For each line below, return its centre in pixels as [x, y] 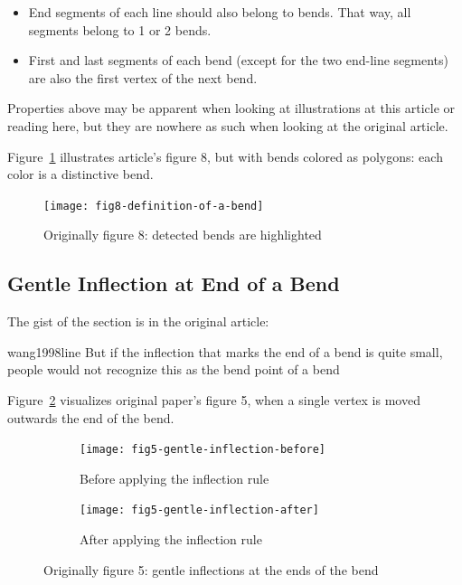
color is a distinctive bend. [80, 174]
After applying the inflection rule [171, 539]
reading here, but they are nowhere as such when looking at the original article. [228, 125]
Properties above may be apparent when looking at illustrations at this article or [231, 108]
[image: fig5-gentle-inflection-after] [199, 510]
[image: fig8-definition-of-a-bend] [154, 206]
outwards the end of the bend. [91, 417]
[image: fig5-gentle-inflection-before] [203, 450]
